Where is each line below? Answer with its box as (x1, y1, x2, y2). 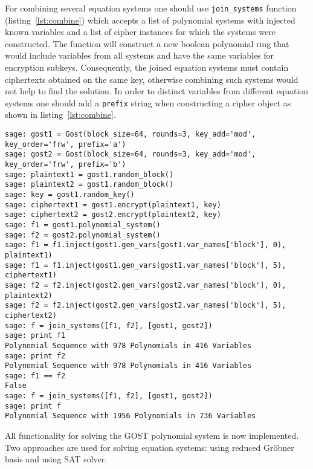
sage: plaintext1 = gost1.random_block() (5, 170, 174, 179)
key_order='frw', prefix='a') (5, 140, 126, 149)
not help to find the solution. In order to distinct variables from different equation (5, 85, 309, 97)
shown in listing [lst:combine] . (5, 108, 116, 121)
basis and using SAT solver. (5, 453, 108, 465)
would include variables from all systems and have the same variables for (5, 49, 274, 62)
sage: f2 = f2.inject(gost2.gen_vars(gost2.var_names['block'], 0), (5, 280, 286, 289)
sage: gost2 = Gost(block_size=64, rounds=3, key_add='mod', (5, 150, 256, 159)
